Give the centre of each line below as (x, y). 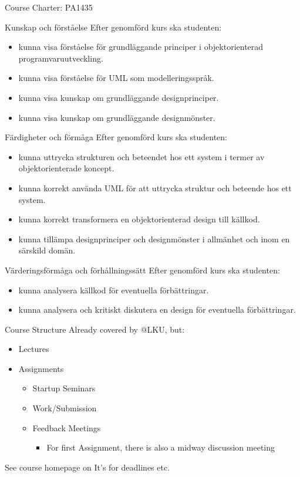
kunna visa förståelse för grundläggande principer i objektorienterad (141, 47)
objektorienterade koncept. (66, 168)
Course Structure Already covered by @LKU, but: (95, 329)
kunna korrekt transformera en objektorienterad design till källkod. (139, 219)
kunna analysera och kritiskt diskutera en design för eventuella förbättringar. (157, 309)
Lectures (34, 349)
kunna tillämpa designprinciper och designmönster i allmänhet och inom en (154, 239)
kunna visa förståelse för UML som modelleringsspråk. (116, 78)
